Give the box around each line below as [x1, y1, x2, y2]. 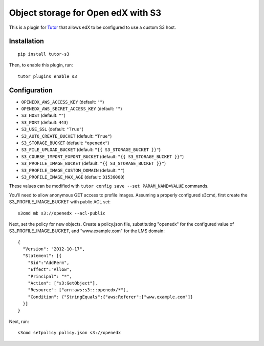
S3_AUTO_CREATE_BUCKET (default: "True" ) [21, 133, 112, 139]
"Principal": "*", [27, 274, 72, 279]
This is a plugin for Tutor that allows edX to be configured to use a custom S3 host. [9, 24, 176, 30]
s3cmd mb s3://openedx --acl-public [18, 210, 106, 216]
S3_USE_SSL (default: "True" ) [21, 126, 84, 132]
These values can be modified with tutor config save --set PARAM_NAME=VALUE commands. [9, 183, 209, 189]
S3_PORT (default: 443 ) [21, 119, 68, 125]
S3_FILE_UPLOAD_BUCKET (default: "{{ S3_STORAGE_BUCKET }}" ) [21, 147, 161, 152]
